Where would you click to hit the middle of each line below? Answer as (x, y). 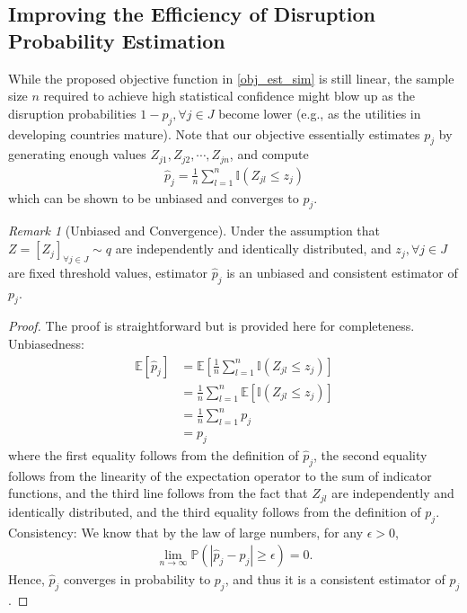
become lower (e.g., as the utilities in (320, 113)
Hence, (26, 579)
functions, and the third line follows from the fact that (158, 493)
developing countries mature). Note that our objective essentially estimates (214, 133)
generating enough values (77, 154)
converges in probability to (137, 579)
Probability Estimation (117, 40)
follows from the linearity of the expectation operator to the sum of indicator (220, 475)
